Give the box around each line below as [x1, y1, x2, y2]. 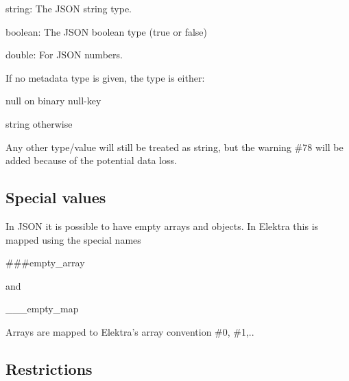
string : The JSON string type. [5, 1, 132, 15]
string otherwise [5, 116, 73, 130]
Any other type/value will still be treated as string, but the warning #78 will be [5, 139, 344, 154]
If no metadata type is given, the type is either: [5, 70, 205, 84]
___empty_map [5, 301, 79, 316]
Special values [5, 187, 106, 208]
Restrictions [5, 358, 93, 379]
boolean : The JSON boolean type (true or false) [5, 24, 207, 38]
